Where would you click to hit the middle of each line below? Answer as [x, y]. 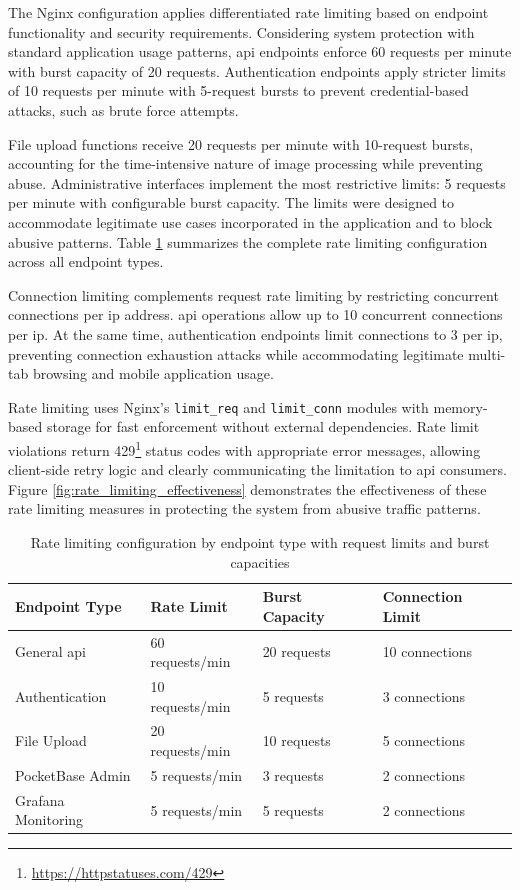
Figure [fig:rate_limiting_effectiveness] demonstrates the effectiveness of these [247, 488]
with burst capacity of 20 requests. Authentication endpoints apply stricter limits [257, 70]
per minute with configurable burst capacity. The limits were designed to [231, 202]
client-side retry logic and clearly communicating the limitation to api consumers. [257, 469]
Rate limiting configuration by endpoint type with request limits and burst [260, 541]
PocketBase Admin [73, 774]
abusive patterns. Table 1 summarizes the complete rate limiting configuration [248, 241]
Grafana [40, 799]
